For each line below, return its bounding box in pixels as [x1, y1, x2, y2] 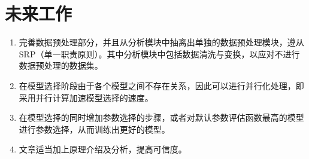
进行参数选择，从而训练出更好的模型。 [19, 123, 170, 135]
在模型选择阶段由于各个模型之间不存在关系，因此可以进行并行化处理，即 [19, 79, 304, 91]
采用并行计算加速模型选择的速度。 [19, 91, 153, 103]
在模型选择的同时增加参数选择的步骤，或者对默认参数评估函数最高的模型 [19, 111, 304, 124]
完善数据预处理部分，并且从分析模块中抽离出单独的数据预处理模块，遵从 [19, 36, 304, 48]
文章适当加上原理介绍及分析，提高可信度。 [19, 143, 187, 155]
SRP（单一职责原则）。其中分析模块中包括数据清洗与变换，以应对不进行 [19, 47, 300, 60]
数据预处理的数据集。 [19, 59, 103, 72]
